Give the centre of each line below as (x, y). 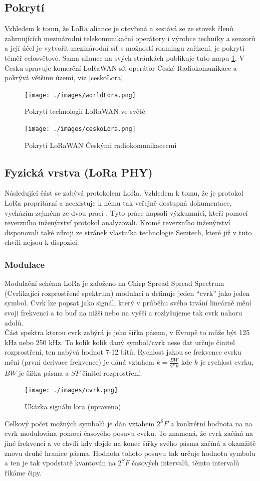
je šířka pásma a (44, 372)
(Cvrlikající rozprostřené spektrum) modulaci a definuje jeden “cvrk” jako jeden (127, 293)
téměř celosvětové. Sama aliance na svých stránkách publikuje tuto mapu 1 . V (125, 57)
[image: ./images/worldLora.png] (80, 95)
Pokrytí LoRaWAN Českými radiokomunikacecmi (101, 145)
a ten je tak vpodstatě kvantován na (60, 463)
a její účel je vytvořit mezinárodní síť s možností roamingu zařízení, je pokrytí (124, 48)
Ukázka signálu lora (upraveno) (73, 407)
